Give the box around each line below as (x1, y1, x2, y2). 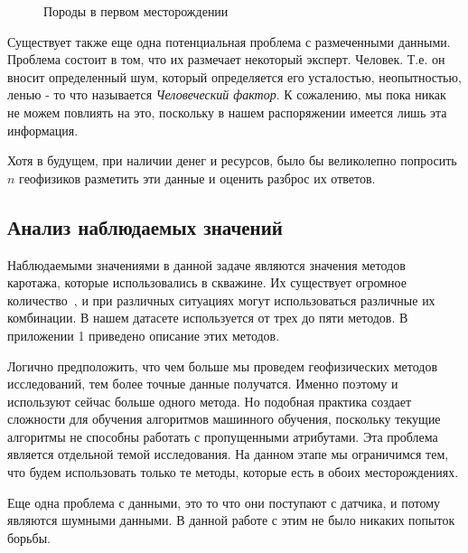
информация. (7, 120, 79, 139)
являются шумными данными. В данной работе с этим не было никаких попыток (7, 511, 455, 530)
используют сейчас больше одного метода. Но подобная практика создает (7, 391, 412, 410)
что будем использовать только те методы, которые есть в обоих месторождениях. (7, 463, 459, 482)
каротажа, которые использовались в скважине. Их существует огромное (7, 273, 407, 292)
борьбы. (7, 528, 51, 547)
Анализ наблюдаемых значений (7, 212, 283, 240)
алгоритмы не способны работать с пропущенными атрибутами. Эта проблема (7, 426, 438, 445)
